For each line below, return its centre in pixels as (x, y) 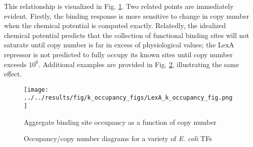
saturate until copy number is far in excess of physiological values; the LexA (119, 45)
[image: (36, 90)
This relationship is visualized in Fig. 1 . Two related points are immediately (119, 6)
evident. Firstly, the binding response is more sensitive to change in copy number (127, 16)
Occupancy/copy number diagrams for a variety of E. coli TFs (118, 138)
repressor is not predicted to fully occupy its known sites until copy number (119, 54)
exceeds (15, 64)
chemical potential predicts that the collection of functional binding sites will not (127, 35)
